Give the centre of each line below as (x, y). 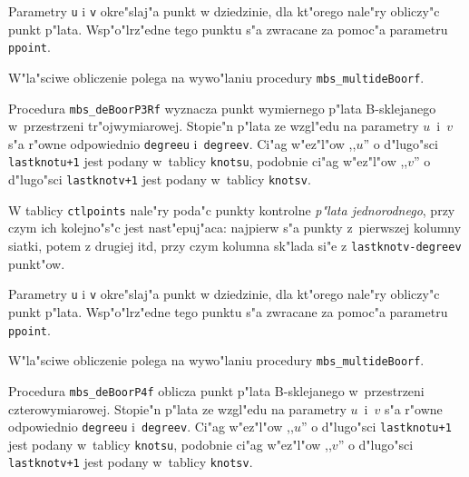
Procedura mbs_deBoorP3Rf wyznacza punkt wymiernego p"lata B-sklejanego (222, 108)
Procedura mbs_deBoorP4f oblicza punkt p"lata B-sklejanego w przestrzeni (216, 390)
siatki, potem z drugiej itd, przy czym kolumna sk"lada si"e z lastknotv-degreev (235, 246)
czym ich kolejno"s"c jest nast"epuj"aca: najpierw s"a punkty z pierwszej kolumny (235, 228)
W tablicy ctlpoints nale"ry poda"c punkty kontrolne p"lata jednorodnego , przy (232, 209)
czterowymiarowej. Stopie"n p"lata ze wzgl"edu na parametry (177, 408)
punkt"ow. (37, 263)
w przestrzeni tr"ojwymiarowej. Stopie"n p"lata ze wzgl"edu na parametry (214, 126)
